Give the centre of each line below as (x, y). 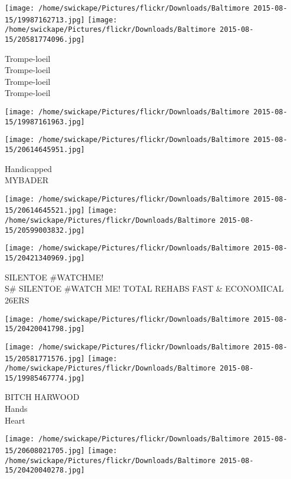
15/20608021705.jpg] (45, 450)
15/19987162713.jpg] (45, 20)
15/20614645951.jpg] (45, 149)
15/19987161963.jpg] (45, 122)
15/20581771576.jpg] (45, 359)
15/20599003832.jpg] (45, 230)
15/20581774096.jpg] (45, 39)
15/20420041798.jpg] (45, 329)
